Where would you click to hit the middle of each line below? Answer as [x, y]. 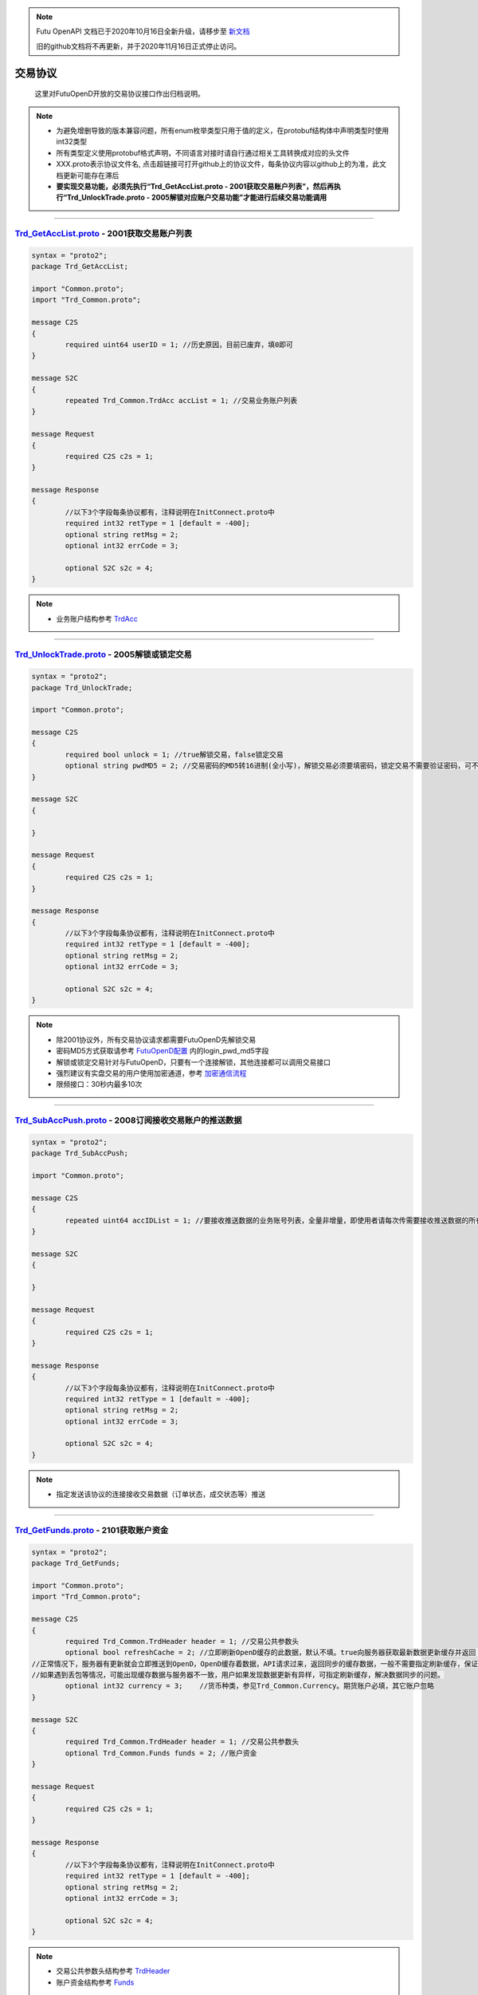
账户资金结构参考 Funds [95, 1982]
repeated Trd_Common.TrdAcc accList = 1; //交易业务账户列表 [181, 400]
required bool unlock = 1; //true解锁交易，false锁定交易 [174, 755]
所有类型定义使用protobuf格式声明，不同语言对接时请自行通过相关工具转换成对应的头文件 [203, 152]
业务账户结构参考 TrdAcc [97, 618]
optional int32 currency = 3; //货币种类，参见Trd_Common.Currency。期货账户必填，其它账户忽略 [249, 1686]
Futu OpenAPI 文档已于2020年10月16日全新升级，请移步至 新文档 [143, 31]
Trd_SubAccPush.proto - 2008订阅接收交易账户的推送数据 [128, 1120]
